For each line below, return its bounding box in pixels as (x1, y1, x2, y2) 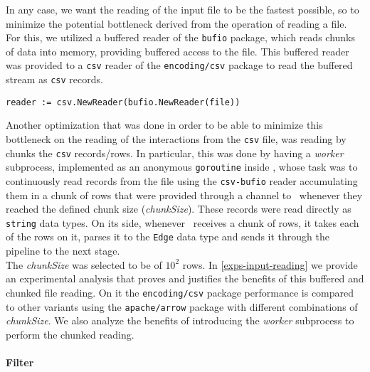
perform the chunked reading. (6, 326, 134, 341)
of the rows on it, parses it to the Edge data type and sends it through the (6, 229, 329, 244)
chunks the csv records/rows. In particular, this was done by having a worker (6, 145, 344, 160)
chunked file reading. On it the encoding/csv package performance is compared (6, 285, 354, 299)
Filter (6, 355, 34, 369)
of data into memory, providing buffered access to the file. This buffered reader (6, 43, 349, 58)
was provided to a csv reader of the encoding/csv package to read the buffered (6, 58, 353, 73)
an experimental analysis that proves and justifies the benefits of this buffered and (6, 271, 364, 286)
